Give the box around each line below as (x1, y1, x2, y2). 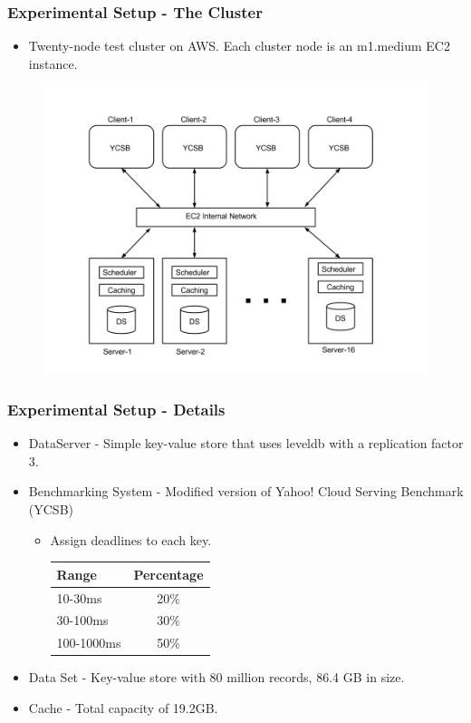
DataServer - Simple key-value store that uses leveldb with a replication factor (28, 434, 464, 453)
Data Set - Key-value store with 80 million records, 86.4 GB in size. (28, 668, 405, 687)
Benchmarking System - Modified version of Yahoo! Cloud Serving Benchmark (28, 482, 464, 501)
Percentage (133, 564, 204, 583)
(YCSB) (28, 500, 73, 518)
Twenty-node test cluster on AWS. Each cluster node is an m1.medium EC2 (28, 36, 450, 55)
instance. (28, 54, 78, 73)
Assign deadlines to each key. (50, 530, 212, 549)
